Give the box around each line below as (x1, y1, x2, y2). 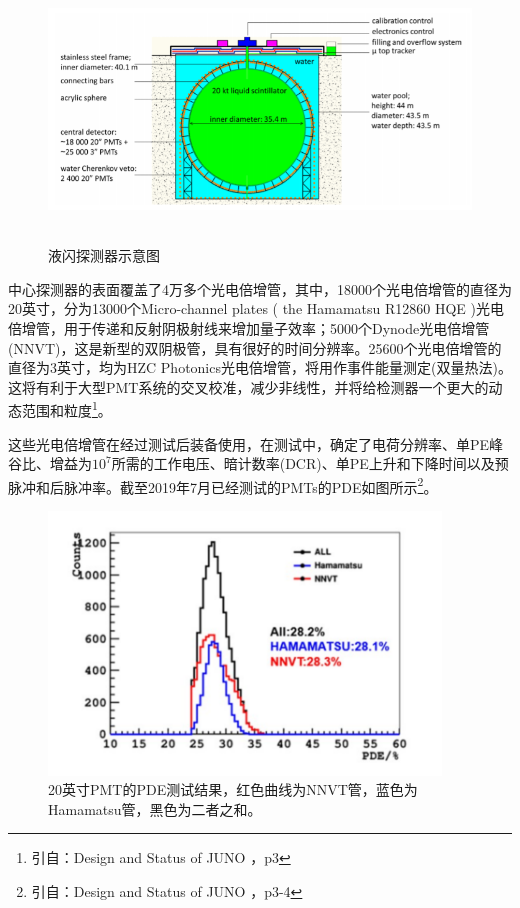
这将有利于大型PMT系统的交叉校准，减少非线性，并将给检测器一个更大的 (8, 376, 489, 397)
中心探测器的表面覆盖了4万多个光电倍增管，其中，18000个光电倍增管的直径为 (8, 278, 512, 299)
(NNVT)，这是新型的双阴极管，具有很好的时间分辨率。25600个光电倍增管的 (8, 337, 502, 358)
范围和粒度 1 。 (21, 397, 112, 420)
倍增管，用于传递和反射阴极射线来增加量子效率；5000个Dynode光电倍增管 (8, 317, 490, 338)
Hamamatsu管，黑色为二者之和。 (48, 798, 262, 819)
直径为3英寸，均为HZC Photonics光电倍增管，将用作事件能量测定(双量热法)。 (8, 357, 512, 378)
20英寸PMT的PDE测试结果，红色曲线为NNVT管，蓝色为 (48, 779, 418, 800)
